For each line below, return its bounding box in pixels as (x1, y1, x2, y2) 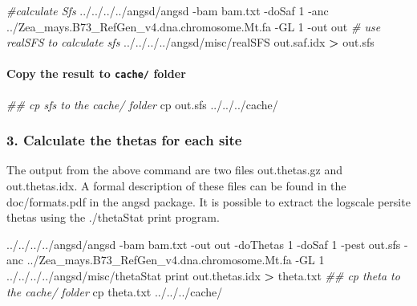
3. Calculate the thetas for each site (6, 130, 242, 150)
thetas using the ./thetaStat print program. (6, 209, 220, 226)
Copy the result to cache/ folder (6, 65, 186, 82)
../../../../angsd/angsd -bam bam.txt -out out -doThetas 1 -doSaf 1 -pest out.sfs (6, 235, 401, 252)
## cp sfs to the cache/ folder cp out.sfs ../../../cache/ (6, 96, 278, 112)
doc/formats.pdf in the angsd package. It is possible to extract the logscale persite (6, 193, 411, 210)
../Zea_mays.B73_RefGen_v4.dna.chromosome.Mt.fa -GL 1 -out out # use (6, 18, 381, 35)
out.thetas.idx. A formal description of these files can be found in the (6, 177, 346, 194)
